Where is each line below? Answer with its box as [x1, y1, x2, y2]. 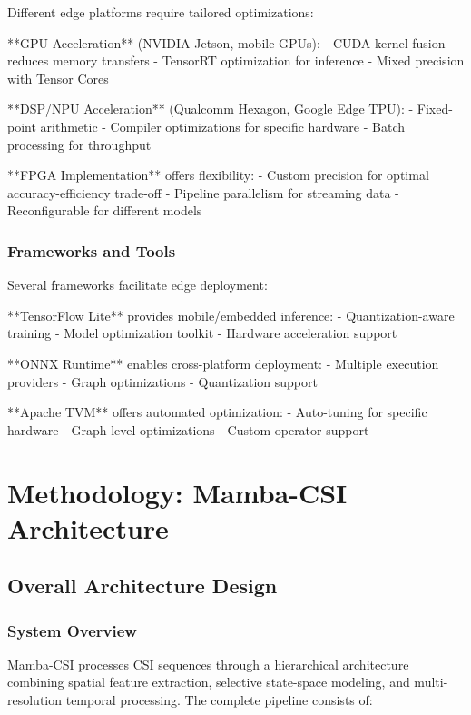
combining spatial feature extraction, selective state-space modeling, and [7, 672, 410, 691]
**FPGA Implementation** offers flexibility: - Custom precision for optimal [7, 165, 429, 184]
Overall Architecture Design [7, 571, 278, 600]
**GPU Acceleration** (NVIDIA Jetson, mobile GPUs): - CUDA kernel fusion [7, 33, 446, 52]
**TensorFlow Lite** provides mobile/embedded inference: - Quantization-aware [7, 305, 455, 324]
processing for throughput [7, 134, 152, 154]
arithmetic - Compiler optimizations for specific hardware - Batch [40, 116, 406, 135]
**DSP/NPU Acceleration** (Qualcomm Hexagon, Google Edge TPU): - [7, 99, 414, 118]
